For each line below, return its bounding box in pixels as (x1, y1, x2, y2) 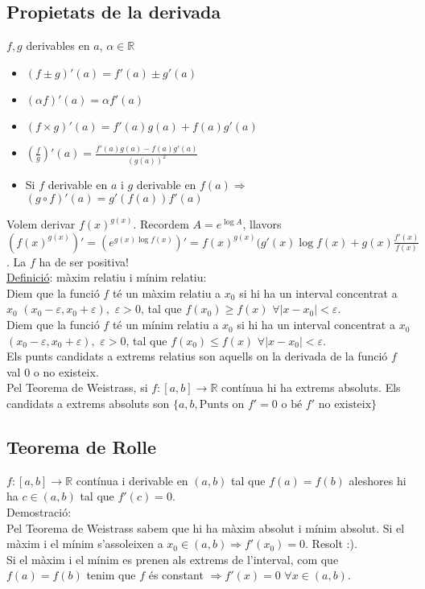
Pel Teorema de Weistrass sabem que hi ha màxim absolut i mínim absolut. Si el (6, 519, 405, 536)
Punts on (199, 399, 245, 411)
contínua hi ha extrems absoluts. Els (221, 379, 401, 396)
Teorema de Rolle (6, 435, 157, 459)
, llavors (242, 216, 282, 233)
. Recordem (133, 216, 189, 233)
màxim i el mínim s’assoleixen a (6, 535, 163, 552)
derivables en (26, 37, 90, 54)
